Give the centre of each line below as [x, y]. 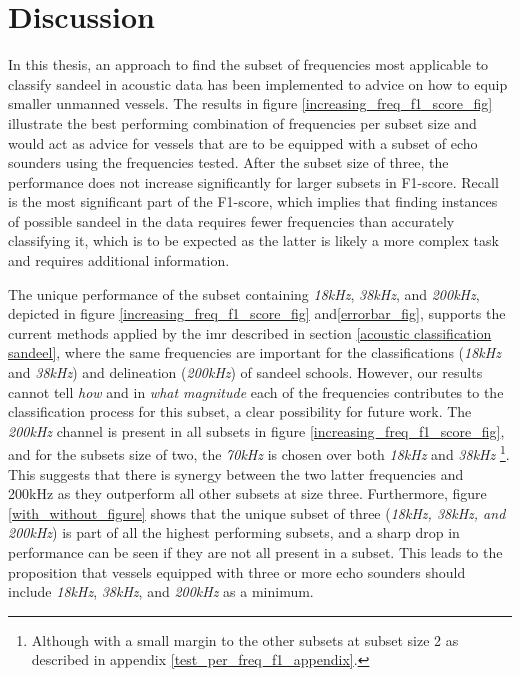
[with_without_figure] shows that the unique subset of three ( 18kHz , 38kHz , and [257, 512]
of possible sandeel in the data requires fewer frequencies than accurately [231, 220]
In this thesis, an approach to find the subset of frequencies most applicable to [248, 64]
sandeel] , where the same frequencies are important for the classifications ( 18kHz [254, 352]
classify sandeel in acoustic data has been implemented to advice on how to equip [258, 83]
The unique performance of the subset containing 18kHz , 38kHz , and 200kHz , [244, 293]
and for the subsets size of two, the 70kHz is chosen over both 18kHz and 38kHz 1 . [259, 453]
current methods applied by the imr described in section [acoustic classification [250, 332]
